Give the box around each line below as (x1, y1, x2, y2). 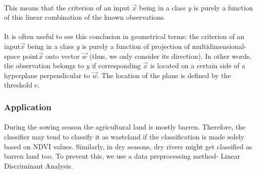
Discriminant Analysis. (4, 160, 73, 171)
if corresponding (92, 60, 141, 71)
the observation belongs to (4, 60, 84, 71)
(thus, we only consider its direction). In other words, (89, 50, 252, 61)
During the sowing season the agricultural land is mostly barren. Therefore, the (4, 122, 246, 132)
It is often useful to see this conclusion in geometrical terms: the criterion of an (4, 31, 245, 42)
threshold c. (4, 80, 40, 90)
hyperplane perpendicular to (4, 70, 90, 80)
